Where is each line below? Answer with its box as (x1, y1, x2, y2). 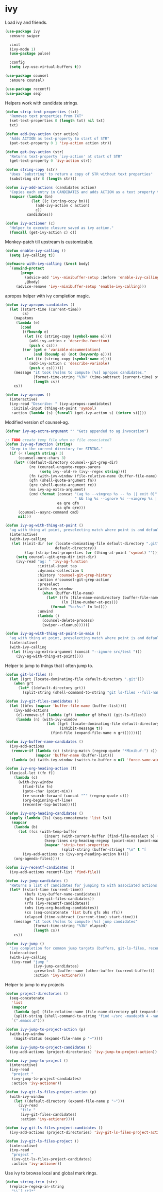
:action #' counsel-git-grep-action (37, 577, 110, 582)
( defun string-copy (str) (5, 167, 57, 172)
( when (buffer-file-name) (42, 591, 95, 596)
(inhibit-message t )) (59, 726, 103, 731)
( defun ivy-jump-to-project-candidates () (5, 1045, 92, 1050)
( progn (20, 271, 34, 276)
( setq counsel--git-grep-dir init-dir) (16, 555, 97, 560)
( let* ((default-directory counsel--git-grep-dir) (14, 460, 118, 465)
